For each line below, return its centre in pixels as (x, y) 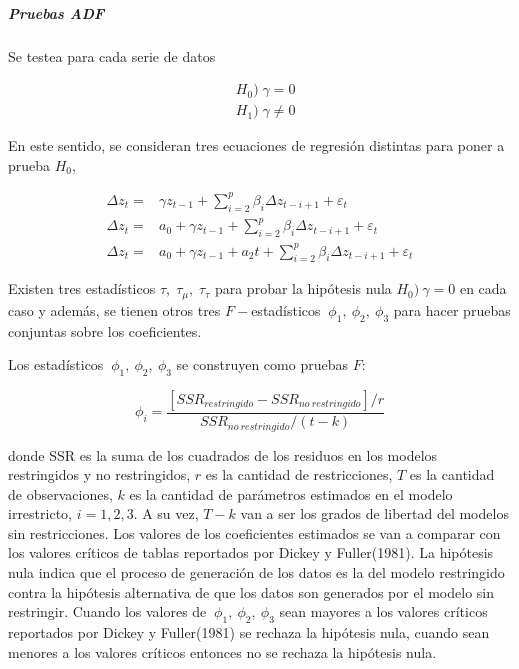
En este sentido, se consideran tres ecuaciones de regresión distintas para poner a (256, 145)
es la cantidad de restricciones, (299, 474)
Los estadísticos (56, 364)
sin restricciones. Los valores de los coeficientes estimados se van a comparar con (254, 532)
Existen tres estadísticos (82, 288)
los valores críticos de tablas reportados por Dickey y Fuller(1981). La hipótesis (251, 552)
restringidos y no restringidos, (99, 474)
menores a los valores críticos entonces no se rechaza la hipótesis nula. (222, 651)
